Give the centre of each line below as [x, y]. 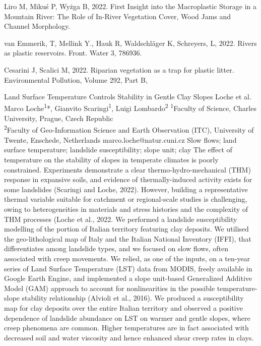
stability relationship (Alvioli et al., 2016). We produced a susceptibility [133, 298]
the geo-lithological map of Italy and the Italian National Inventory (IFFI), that [128, 238]
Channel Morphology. [37, 26]
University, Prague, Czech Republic [59, 118]
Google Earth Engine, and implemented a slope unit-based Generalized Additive [128, 278]
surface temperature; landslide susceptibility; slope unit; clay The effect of [118, 150]
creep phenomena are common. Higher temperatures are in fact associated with [126, 328]
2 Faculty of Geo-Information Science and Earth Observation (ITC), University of [129, 129]
